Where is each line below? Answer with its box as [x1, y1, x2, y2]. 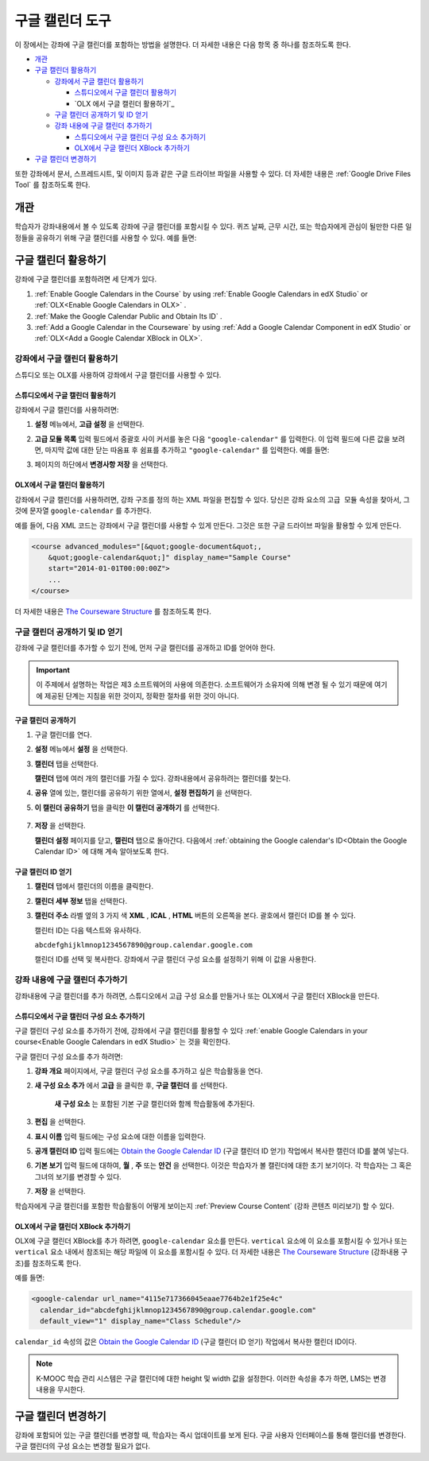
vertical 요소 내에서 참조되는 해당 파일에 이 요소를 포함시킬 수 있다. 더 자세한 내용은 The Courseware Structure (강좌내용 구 [14, 1247, 408, 1257]
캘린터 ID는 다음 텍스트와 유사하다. [34, 925, 141, 935]
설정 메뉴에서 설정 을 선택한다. [34, 744, 129, 754]
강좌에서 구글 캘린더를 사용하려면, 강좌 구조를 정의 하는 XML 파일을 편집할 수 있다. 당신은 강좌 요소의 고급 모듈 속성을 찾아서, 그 [14, 494, 411, 504]
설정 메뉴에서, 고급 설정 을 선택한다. [34, 420, 145, 429]
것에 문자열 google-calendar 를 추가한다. [14, 506, 153, 516]
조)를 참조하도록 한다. [14, 1258, 81, 1268]
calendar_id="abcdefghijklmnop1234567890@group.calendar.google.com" [40, 1305, 317, 1315]
